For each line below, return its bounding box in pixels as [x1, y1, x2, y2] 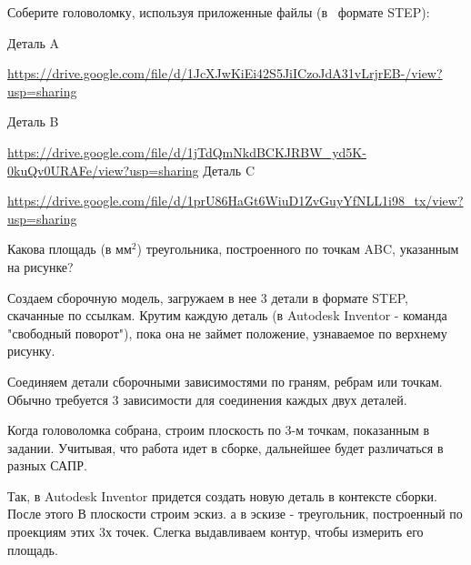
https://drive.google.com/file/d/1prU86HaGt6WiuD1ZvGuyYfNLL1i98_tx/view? [7, 191, 464, 210]
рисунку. [7, 341, 55, 360]
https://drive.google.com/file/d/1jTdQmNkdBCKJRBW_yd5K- [7, 142, 366, 161]
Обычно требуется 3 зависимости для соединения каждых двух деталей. [7, 389, 407, 409]
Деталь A [7, 33, 60, 52]
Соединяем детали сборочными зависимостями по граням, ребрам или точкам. [7, 371, 443, 390]
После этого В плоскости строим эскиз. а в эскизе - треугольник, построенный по [7, 504, 463, 523]
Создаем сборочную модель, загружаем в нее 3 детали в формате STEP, [7, 288, 408, 307]
